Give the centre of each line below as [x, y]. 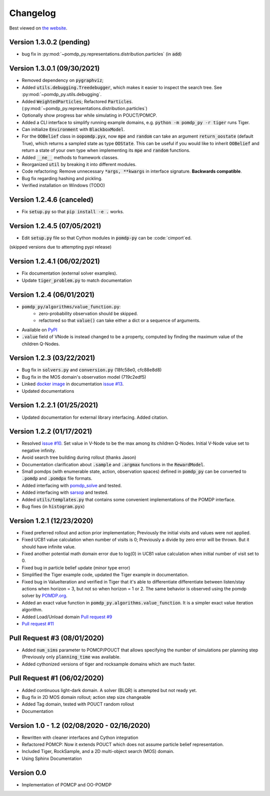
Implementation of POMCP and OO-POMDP [67, 784]
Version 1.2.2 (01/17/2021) [51, 432]
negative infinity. [39, 450]
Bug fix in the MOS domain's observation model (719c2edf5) [84, 377]
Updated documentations [48, 391]
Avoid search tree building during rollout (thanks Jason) [79, 457]
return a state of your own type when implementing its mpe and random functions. [106, 151]
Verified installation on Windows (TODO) [63, 186]
